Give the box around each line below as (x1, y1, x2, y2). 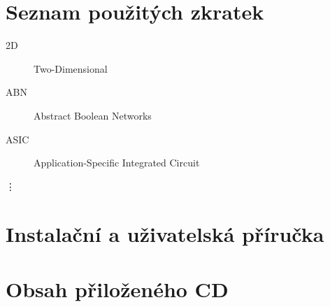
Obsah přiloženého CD (6, 274, 229, 303)
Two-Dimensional (34, 61, 108, 76)
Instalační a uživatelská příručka (6, 220, 324, 248)
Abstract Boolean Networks (34, 108, 152, 122)
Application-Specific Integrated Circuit (34, 155, 200, 170)
